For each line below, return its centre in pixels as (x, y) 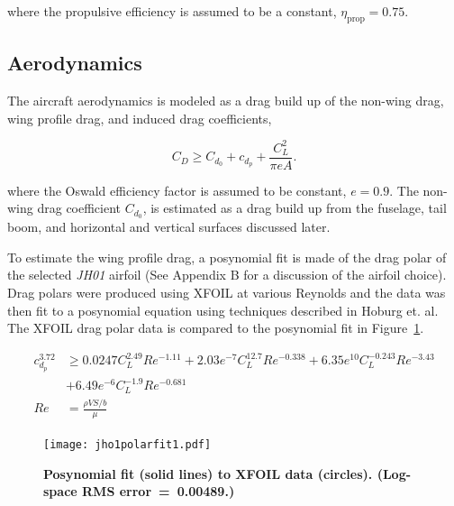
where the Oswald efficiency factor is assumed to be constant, (177, 190)
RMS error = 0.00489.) (159, 491)
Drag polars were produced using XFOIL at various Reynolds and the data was (227, 292)
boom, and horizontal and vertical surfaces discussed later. (169, 227)
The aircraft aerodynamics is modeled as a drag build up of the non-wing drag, (226, 100)
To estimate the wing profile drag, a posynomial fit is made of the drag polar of (227, 257)
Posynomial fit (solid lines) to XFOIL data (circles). (208, 473)
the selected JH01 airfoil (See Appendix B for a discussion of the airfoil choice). (227, 275)
